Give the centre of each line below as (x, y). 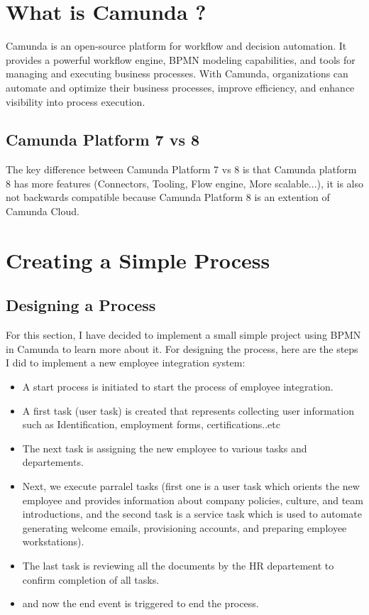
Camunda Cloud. (43, 211)
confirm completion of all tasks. (91, 579)
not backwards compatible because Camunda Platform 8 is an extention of (168, 197)
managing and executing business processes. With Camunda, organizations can (177, 74)
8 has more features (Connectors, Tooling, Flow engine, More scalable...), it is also (185, 183)
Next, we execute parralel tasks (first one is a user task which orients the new (191, 486)
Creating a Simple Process (138, 260)
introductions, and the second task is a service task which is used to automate (192, 514)
